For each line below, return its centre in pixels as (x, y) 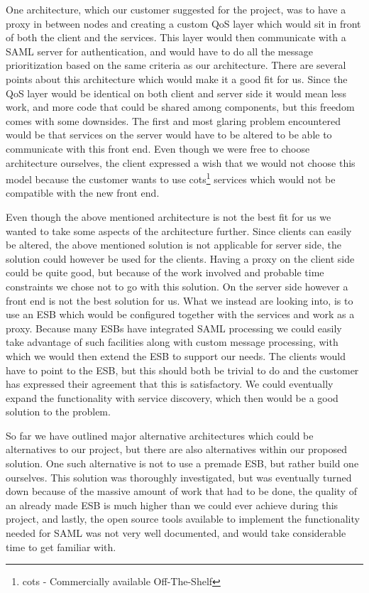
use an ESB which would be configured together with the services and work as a (180, 314)
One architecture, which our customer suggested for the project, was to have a (176, 9)
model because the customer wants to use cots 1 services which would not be (171, 178)
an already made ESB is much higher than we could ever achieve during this (172, 505)
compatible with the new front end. (83, 193)
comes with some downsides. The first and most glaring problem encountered (173, 120)
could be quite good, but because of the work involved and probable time (165, 272)
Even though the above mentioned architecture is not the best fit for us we (169, 216)
